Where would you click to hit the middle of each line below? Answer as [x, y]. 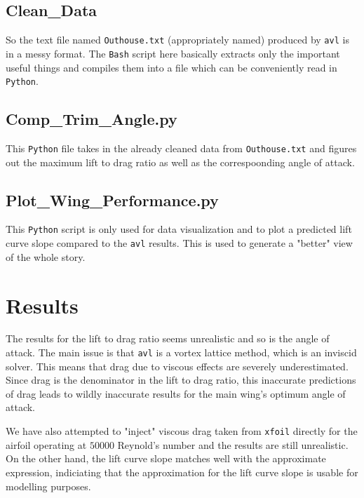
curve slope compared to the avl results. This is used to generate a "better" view [179, 243]
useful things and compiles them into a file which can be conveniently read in [171, 67]
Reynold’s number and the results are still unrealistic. [233, 444]
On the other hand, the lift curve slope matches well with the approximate [166, 458]
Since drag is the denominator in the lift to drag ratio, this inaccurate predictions [181, 380]
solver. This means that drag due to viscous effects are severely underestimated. [177, 366]
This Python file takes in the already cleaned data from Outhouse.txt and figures [181, 148]
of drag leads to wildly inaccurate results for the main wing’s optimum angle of [176, 393]
